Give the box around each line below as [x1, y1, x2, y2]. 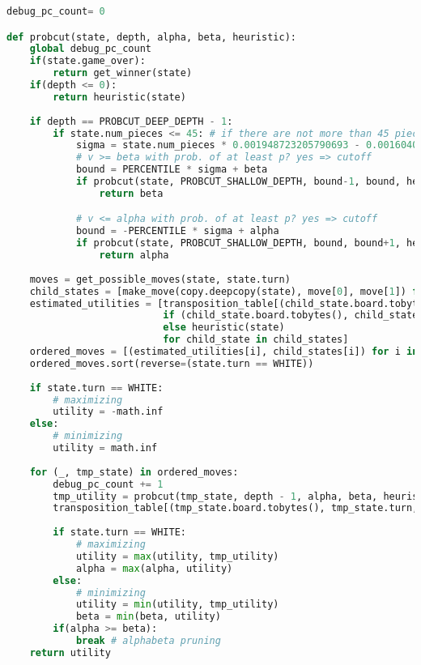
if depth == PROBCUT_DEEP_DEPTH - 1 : [29, 115, 233, 127]
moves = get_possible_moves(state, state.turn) [29, 273, 291, 285]
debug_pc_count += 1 [53, 478, 164, 490]
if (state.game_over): [29, 55, 146, 67]
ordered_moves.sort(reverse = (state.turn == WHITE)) [29, 357, 314, 369]
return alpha [99, 249, 169, 262]
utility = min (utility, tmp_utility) [75, 599, 279, 611]
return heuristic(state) [53, 91, 186, 103]
